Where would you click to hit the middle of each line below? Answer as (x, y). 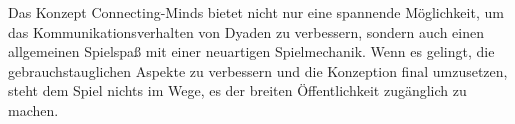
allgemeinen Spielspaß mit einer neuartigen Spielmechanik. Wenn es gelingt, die (251, 51)
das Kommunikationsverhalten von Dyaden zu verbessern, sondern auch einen (246, 31)
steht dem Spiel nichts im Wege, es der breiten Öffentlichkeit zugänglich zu (237, 90)
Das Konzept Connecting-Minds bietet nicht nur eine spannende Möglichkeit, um (256, 12)
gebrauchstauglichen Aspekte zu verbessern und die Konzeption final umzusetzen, (258, 70)
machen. (33, 109)
